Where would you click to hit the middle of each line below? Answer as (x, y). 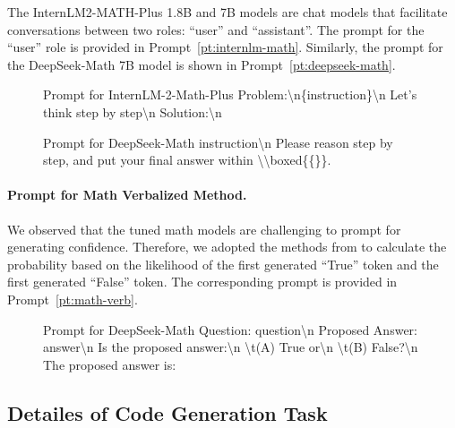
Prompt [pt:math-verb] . (73, 299)
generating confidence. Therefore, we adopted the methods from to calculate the (227, 247)
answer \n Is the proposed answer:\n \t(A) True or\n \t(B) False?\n (231, 347)
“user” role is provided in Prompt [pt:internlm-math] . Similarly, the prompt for (225, 47)
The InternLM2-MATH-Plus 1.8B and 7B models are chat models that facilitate (227, 12)
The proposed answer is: (110, 364)
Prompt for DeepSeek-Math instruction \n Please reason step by (218, 142)
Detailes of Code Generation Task (167, 412)
